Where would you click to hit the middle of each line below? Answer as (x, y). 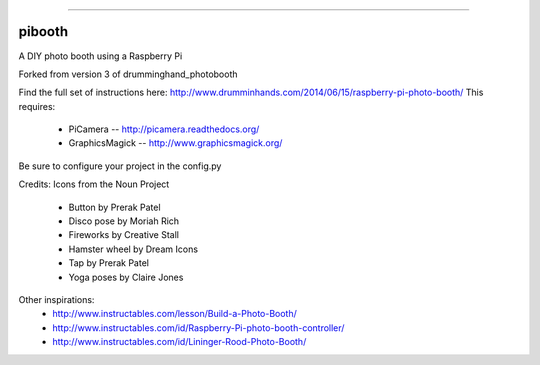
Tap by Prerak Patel (109, 263)
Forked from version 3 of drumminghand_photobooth (128, 74)
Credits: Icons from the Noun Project (94, 184)
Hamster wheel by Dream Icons (133, 249)
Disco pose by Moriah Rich (124, 221)
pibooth (43, 31)
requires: (37, 106)
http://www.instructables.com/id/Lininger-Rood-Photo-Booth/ (179, 342)
